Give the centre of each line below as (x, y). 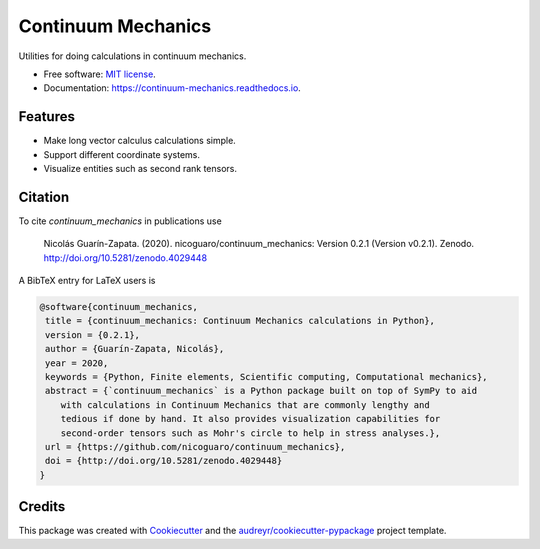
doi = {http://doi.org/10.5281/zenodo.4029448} (164, 461)
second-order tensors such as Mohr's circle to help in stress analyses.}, (250, 433)
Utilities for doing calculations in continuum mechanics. (132, 56)
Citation (44, 196)
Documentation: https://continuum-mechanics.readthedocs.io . (172, 88)
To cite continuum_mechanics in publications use (120, 221)
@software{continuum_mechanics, (119, 307)
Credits (42, 506)
